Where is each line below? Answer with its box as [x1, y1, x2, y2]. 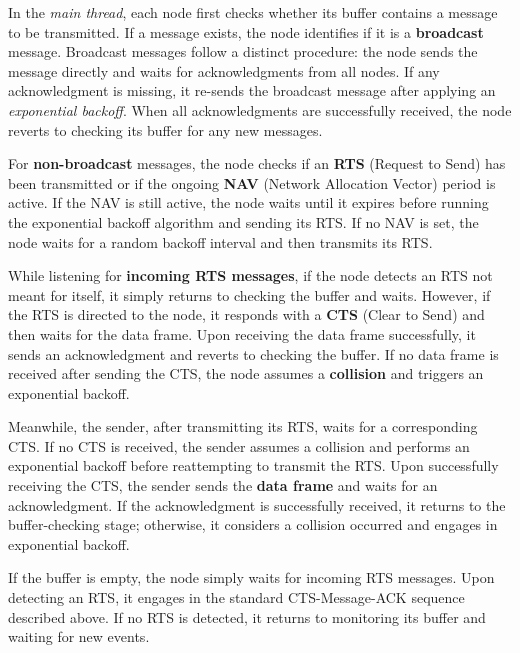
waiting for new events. [8, 626, 150, 647]
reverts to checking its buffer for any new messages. [8, 119, 323, 140]
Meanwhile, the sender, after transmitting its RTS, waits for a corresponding [8, 416, 478, 437]
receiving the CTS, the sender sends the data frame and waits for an [8, 475, 438, 496]
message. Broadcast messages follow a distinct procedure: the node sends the [8, 41, 478, 62]
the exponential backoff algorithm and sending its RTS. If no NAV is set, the [8, 211, 479, 232]
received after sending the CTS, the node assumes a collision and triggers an [8, 363, 484, 384]
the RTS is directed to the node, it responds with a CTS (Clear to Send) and [8, 304, 485, 325]
